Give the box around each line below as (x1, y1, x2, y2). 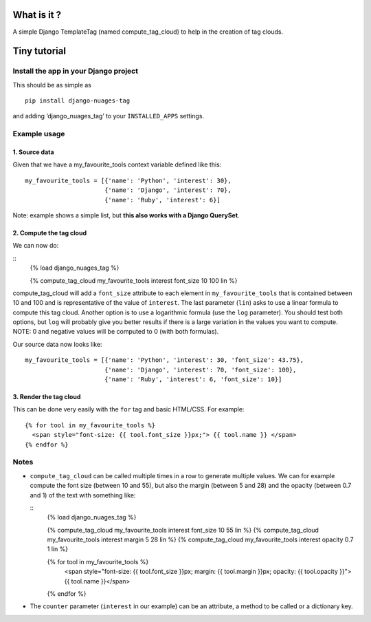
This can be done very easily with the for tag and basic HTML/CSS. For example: (12, 405, 245, 414)
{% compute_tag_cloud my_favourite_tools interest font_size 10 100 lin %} (30, 276, 238, 285)
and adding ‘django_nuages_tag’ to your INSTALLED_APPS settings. (12, 112, 205, 120)
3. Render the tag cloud (12, 393, 81, 401)
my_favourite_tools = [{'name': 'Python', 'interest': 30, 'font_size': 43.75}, (25, 356, 304, 364)
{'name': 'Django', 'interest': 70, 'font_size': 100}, (104, 365, 297, 374)
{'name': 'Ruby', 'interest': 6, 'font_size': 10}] (104, 376, 282, 383)
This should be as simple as (12, 81, 92, 89)
